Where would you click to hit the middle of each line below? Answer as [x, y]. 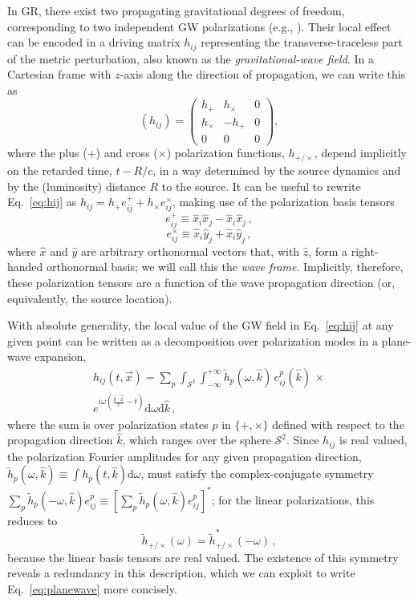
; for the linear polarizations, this [293, 499]
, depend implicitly [360, 153]
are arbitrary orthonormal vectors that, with [190, 251]
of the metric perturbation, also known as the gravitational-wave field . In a [191, 58]
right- [365, 251]
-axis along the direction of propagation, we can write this [263, 74]
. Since [303, 440]
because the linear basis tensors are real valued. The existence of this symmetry [203, 557]
